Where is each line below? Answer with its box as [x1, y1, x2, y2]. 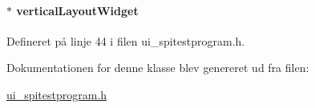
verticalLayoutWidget [16, 2, 139, 18]
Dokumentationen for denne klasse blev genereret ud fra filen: [6, 59, 309, 76]
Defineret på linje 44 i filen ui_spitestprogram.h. [6, 32, 245, 49]
